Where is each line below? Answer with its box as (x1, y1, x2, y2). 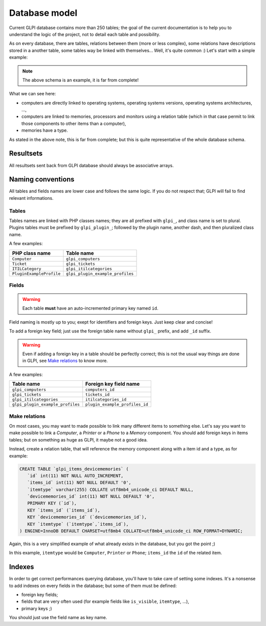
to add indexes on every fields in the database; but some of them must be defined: (9, 583, 177, 589)
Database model (9, 7, 77, 18)
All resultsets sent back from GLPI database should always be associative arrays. (9, 162, 174, 168)
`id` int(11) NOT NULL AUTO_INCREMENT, (27, 473, 124, 479)
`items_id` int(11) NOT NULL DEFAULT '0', (27, 480, 132, 485)
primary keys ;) (21, 605, 52, 611)
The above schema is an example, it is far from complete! (22, 77, 139, 83)
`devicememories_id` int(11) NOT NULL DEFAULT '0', (27, 494, 155, 499)
